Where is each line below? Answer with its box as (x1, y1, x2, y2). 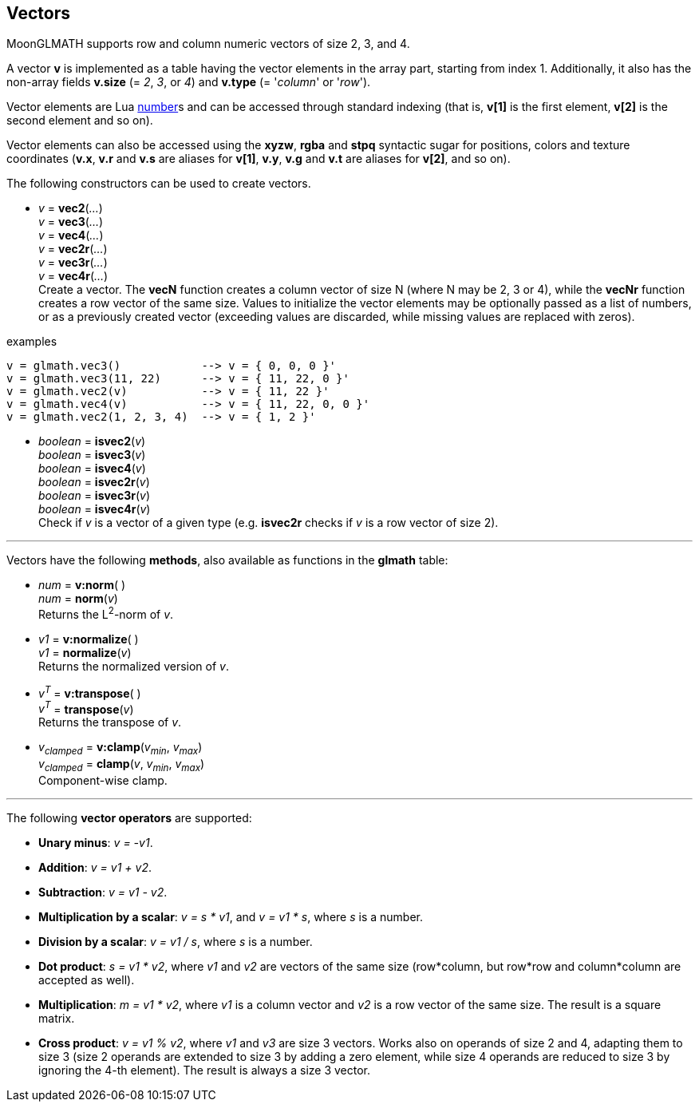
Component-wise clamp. (38, 773, 168, 787)
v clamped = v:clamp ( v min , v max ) (38, 740, 203, 758)
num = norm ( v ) (38, 592, 118, 606)
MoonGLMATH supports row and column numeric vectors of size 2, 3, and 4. (6, 37, 410, 51)
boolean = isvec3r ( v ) (38, 489, 151, 503)
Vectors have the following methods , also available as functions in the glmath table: (6, 553, 448, 568)
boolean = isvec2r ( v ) (38, 475, 150, 489)
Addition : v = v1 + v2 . (38, 860, 152, 874)
